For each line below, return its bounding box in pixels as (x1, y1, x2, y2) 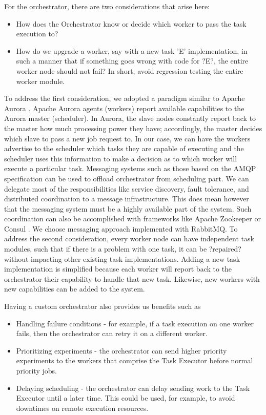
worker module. (16, 75, 65, 86)
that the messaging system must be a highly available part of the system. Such (4, 203, 252, 214)
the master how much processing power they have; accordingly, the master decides (4, 122, 262, 133)
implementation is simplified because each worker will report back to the (4, 263, 232, 274)
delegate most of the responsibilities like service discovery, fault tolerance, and (4, 183, 249, 194)
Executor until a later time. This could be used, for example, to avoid (16, 392, 235, 403)
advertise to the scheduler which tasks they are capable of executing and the (4, 143, 244, 154)
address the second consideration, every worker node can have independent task (4, 233, 254, 244)
